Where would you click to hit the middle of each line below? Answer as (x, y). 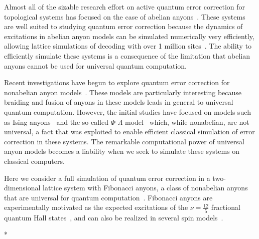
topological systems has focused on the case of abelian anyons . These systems (125, 16)
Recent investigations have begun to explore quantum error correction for (117, 82)
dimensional (22, 188)
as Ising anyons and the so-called (56, 122)
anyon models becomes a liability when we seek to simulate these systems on (122, 151)
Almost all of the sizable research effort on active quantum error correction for (125, 7)
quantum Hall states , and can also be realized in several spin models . (114, 217)
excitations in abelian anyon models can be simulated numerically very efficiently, (129, 36)
